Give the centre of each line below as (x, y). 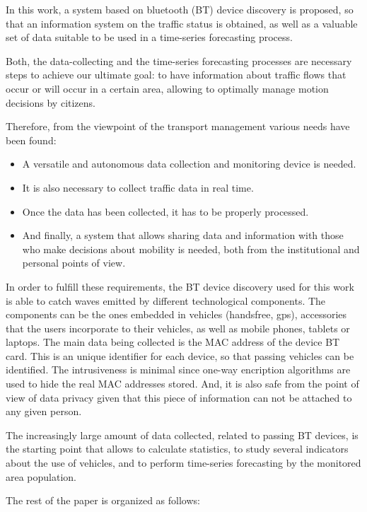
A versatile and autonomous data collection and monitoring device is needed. (189, 164)
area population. (41, 476)
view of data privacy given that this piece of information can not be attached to (179, 397)
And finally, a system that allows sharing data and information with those (183, 235)
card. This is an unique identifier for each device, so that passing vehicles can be (180, 355)
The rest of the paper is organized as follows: (103, 500)
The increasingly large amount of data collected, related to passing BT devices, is (182, 435)
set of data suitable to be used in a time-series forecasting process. (149, 37)
